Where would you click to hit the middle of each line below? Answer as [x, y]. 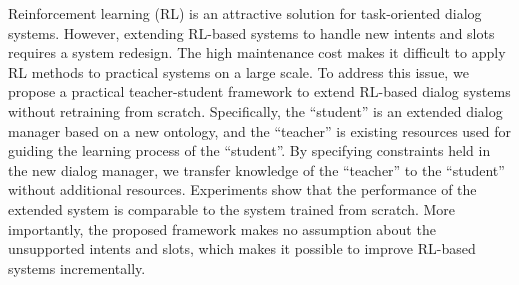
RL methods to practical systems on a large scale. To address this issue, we [238, 71]
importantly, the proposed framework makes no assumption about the [222, 228]
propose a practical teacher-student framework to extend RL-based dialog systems [259, 91]
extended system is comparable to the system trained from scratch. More [232, 208]
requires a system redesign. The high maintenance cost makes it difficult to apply [257, 52]
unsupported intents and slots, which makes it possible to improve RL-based [242, 248]
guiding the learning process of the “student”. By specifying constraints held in [249, 150]
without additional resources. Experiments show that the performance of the [242, 189]
